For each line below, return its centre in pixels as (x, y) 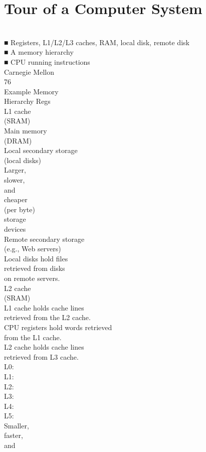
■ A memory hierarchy (39, 52)
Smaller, (17, 425)
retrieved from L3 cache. (41, 356)
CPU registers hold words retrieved (58, 327)
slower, (15, 180)
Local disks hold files (36, 258)
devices (15, 229)
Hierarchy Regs (27, 101)
